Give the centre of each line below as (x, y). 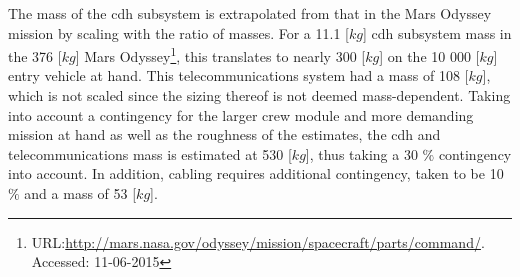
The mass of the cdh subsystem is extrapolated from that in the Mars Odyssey (250, 13)
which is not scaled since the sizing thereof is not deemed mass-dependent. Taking (259, 95)
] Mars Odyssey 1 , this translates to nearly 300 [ (220, 54)
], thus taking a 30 (361, 153)
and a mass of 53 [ (80, 193)
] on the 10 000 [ (429, 55)
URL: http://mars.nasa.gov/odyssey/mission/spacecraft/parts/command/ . (258, 241)
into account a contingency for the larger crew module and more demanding (241, 114)
